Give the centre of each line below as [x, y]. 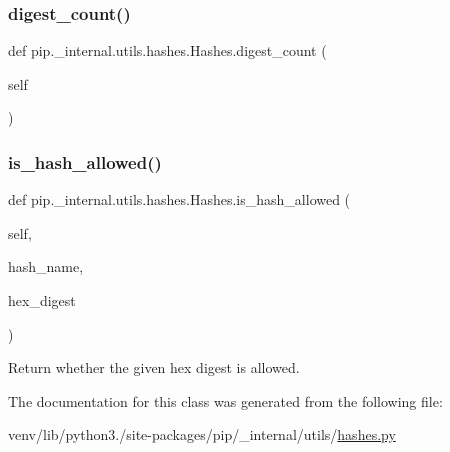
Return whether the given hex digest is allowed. [154, 367]
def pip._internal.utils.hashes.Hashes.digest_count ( [167, 50]
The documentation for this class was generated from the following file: [225, 400]
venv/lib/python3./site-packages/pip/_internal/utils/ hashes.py [202, 434]
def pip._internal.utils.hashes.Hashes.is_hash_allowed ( [179, 199]
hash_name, [46, 266]
